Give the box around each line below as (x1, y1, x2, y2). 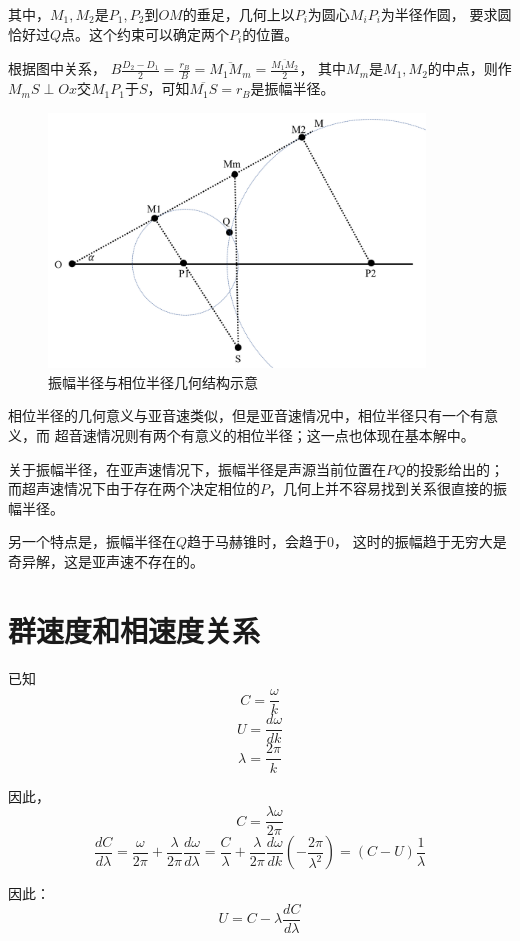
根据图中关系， (8, 58, 106, 79)
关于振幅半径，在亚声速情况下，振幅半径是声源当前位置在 (8, 458, 386, 479)
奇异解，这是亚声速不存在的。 (8, 551, 204, 572)
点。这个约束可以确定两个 (61, 23, 230, 44)
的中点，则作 (427, 58, 512, 79)
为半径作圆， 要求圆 (380, 4, 512, 24)
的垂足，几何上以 (182, 4, 295, 24)
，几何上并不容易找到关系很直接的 (269, 478, 493, 499)
